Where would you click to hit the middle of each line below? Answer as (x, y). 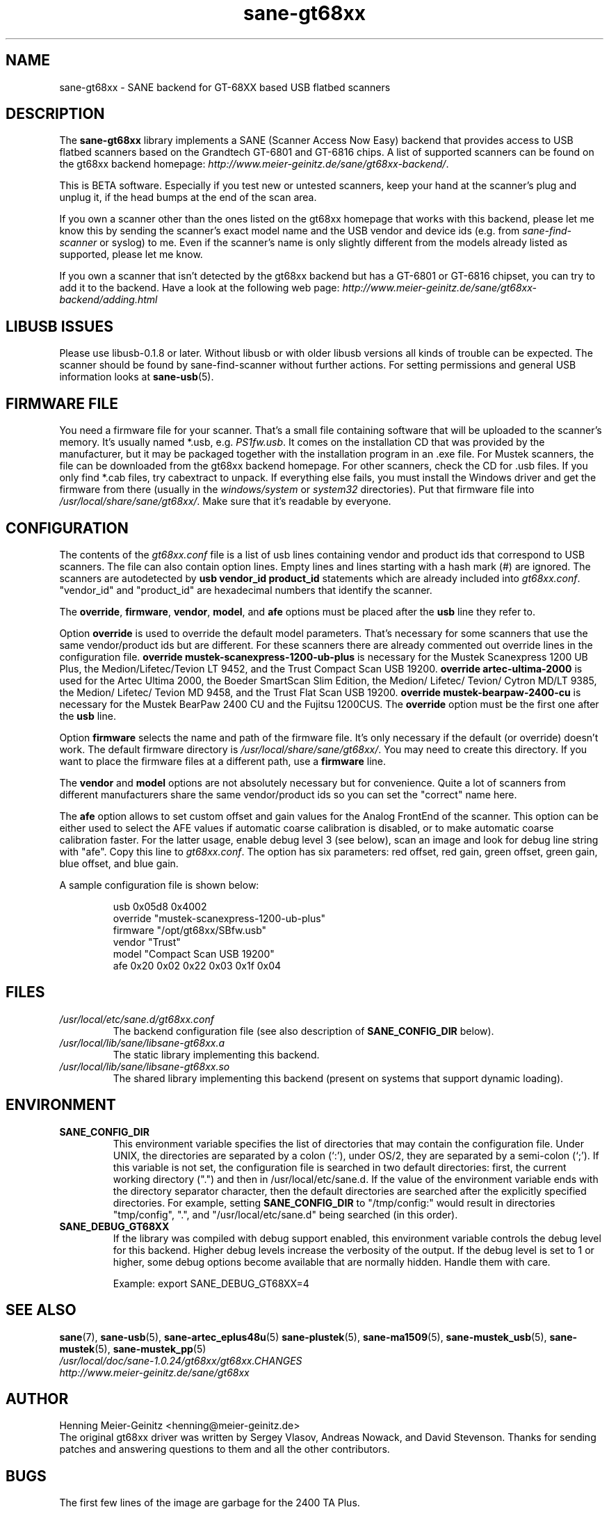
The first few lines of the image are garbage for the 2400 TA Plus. (210, 1503)
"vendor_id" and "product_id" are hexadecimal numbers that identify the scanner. (246, 590)
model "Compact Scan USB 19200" (194, 953)
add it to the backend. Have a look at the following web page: (200, 288)
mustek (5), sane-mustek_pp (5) (133, 1348)
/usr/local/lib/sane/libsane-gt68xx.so (145, 1066)
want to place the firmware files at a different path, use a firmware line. (223, 761)
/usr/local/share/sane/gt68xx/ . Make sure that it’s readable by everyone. (225, 501)
